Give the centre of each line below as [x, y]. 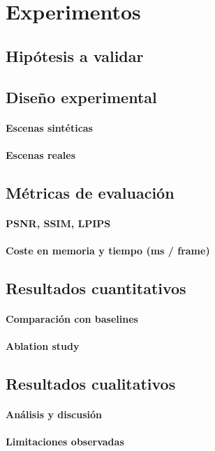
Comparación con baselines [72, 318]
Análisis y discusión [54, 414]
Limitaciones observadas [65, 442]
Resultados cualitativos [91, 384]
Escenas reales [41, 154]
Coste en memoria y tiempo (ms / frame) [108, 250]
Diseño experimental [81, 97]
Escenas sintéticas [49, 127]
